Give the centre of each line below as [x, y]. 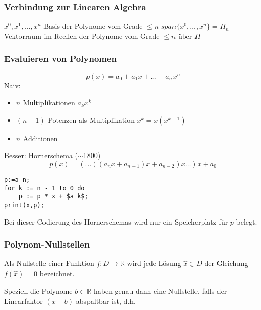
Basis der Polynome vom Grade [93, 26]
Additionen [40, 138]
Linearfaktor [24, 301]
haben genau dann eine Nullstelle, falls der [160, 291]
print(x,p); [24, 205]
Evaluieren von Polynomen [61, 59]
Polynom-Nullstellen [47, 244]
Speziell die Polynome [38, 291]
